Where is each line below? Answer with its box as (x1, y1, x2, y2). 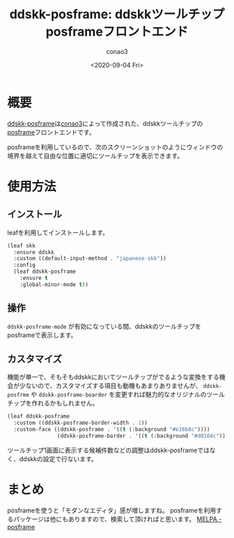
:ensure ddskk (13, 248, 54, 255)
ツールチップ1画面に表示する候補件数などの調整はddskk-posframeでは (7, 446, 210, 454)
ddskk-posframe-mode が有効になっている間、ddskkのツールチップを (7, 322, 202, 330)
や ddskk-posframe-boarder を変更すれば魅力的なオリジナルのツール (31, 390, 225, 398)
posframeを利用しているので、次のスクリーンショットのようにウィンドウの (7, 142, 224, 151)
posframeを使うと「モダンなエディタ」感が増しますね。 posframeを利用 (7, 506, 217, 514)
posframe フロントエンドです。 (7, 128, 95, 136)
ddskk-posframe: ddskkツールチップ (9, 6, 225, 22)
